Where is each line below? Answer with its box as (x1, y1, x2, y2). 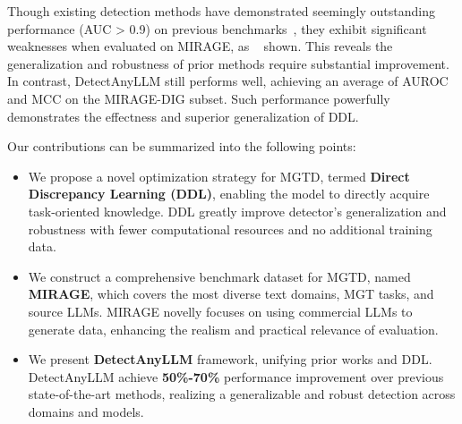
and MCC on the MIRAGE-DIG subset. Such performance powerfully (7, 89, 390, 107)
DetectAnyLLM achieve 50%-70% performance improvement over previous (28, 367, 444, 386)
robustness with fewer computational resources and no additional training (28, 219, 432, 238)
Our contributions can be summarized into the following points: (7, 137, 356, 156)
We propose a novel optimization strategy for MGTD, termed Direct (28, 166, 410, 185)
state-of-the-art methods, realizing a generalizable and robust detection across (28, 385, 456, 403)
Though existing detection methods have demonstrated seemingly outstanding (7, 2, 435, 20)
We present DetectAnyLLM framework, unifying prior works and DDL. (28, 350, 432, 369)
